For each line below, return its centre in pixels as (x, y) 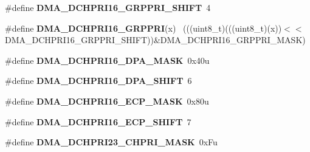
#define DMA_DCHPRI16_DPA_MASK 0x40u (107, 60)
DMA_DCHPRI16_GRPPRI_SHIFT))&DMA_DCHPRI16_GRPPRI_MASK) (155, 40)
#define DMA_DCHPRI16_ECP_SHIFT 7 (98, 121)
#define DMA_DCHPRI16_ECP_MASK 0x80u (107, 101)
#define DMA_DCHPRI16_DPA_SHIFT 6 (98, 81)
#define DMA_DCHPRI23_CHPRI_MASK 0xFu (111, 142)
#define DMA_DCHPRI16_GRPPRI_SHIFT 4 (108, 7)
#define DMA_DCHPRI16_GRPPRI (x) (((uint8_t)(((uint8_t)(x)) (143, 28)
